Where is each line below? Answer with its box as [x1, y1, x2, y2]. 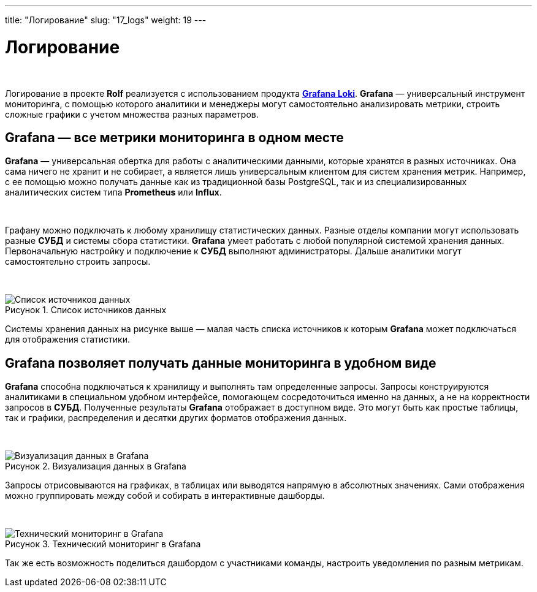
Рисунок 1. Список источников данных [5, 305, 167, 316]
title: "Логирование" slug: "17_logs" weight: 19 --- [5, 15, 207, 25]
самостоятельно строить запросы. [5, 256, 151, 267]
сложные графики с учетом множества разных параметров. [5, 108, 259, 120]
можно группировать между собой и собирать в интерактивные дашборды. [5, 490, 325, 501]
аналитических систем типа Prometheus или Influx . [5, 187, 222, 198]
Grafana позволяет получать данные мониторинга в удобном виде [5, 355, 436, 371]
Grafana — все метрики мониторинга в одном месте [5, 129, 344, 145]
